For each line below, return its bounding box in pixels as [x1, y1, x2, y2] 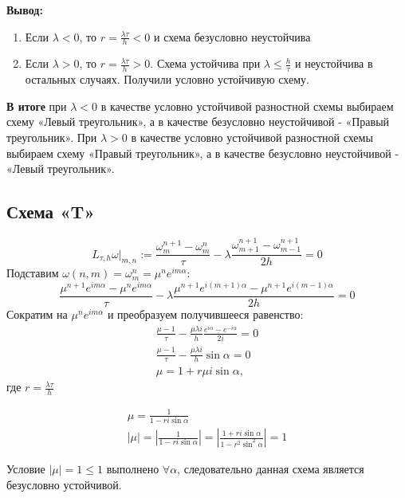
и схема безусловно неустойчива [153, 28, 311, 45]
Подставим [6, 265, 59, 281]
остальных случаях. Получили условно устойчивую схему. [25, 71, 309, 88]
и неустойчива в [295, 55, 373, 72]
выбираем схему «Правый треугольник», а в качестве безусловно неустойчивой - [6, 144, 399, 161]
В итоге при [6, 97, 67, 114]
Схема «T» [6, 199, 95, 224]
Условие [6, 461, 45, 477]
